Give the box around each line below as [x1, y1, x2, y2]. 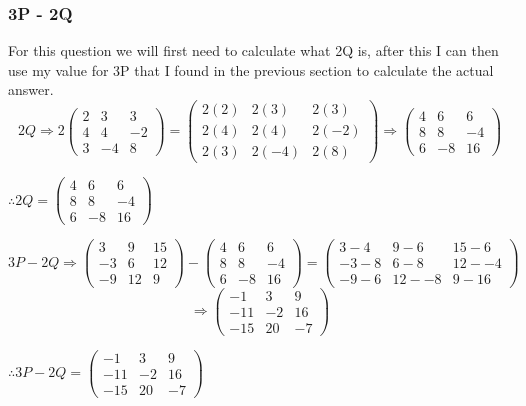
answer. [8, 79, 54, 100]
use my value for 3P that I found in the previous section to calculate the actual [8, 59, 494, 80]
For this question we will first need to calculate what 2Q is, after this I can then [8, 40, 499, 61]
